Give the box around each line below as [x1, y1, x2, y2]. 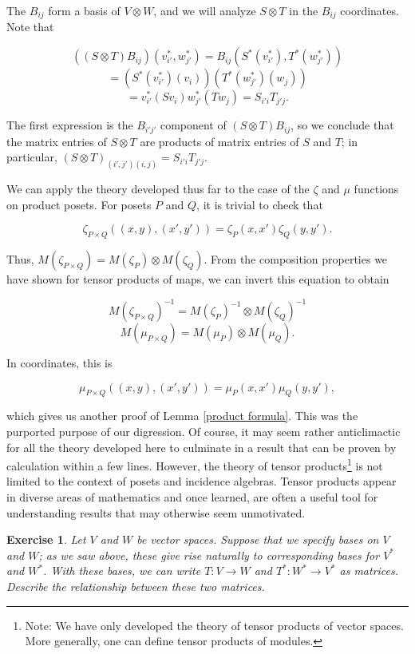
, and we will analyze [153, 2, 256, 18]
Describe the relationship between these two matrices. [6, 578, 265, 595]
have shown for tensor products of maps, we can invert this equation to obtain [6, 270, 389, 287]
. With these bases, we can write [43, 562, 201, 579]
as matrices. [339, 562, 399, 579]
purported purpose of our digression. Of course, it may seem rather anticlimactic [6, 423, 401, 440]
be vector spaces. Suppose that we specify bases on [136, 531, 379, 548]
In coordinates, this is [6, 355, 113, 371]
